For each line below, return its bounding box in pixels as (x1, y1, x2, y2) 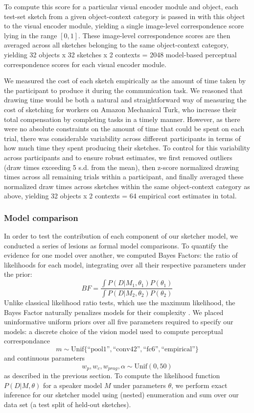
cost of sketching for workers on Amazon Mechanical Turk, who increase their (4, 104, 237, 114)
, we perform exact (171, 380, 228, 390)
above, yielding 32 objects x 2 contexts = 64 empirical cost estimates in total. (4, 191, 237, 201)
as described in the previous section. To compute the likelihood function (4, 370, 220, 380)
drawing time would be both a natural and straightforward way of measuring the (4, 95, 247, 105)
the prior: (4, 269, 32, 279)
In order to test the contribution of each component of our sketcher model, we (4, 231, 238, 241)
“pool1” (87, 345, 110, 353)
